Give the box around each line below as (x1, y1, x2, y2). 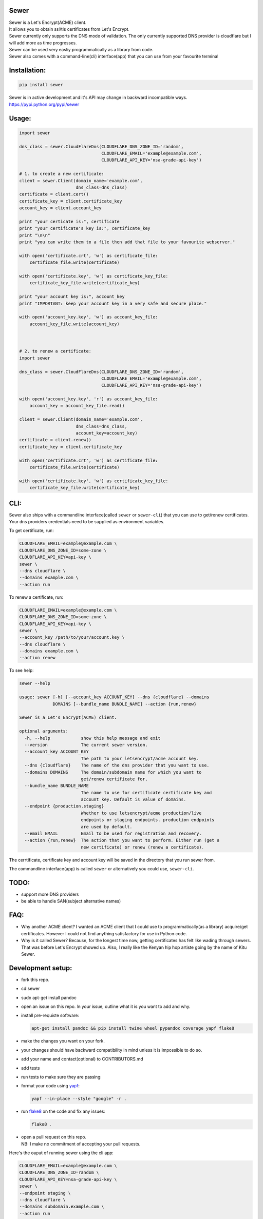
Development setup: (9, 963, 73, 972)
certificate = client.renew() (19, 437, 92, 443)
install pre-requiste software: (21, 1012, 79, 1019)
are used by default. (80, 824, 132, 829)
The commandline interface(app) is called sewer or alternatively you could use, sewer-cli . (9, 866, 194, 872)
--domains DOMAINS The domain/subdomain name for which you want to (24, 769, 202, 775)
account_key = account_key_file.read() (29, 403, 125, 409)
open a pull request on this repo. (21, 1134, 87, 1140)
